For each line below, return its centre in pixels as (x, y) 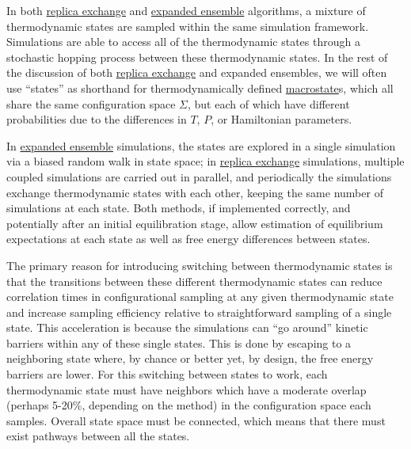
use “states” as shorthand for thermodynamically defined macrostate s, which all (200, 88)
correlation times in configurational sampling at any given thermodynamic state (200, 297)
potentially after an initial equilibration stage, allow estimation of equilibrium (195, 223)
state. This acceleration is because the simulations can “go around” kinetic (187, 327)
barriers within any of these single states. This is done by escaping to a (179, 342)
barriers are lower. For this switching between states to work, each (167, 374)
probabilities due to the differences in (97, 119)
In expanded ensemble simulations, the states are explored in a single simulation (201, 145)
